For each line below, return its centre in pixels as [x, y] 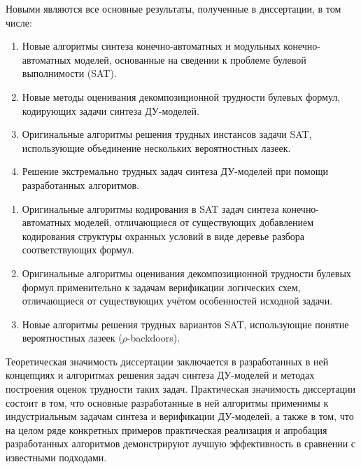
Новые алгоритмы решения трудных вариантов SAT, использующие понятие [185, 324]
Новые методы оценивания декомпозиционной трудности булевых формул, [181, 96]
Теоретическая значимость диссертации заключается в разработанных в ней [167, 361]
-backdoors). [154, 338]
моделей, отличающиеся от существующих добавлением [194, 222]
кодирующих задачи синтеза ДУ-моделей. [111, 110]
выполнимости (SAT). [69, 73]
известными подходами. [56, 457]
